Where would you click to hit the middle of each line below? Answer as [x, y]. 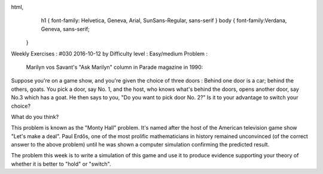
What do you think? [35, 117]
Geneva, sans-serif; [65, 29]
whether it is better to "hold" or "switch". [61, 164]
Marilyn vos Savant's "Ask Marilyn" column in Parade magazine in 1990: [115, 67]
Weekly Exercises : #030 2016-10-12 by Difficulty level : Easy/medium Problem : [109, 53]
